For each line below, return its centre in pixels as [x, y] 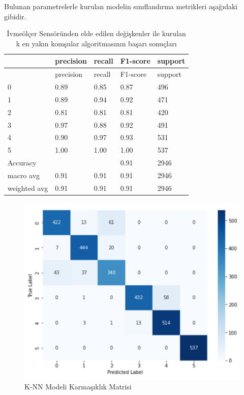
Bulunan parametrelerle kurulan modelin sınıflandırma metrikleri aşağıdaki [121, 6]
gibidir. [15, 16]
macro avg [24, 175]
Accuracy [22, 163]
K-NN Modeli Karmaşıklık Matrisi [78, 386]
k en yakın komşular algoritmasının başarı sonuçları [96, 43]
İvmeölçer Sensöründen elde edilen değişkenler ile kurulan [96, 33]
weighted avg [28, 188]
